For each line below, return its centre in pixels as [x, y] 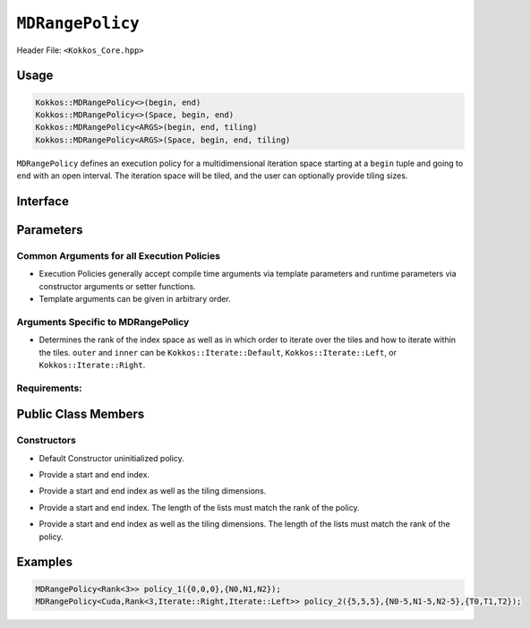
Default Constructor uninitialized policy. [112, 458]
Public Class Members [81, 414]
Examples [45, 562]
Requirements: [49, 388]
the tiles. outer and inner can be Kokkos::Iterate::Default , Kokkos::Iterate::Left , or [218, 352]
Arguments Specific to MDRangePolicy [103, 322]
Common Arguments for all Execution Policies [119, 255]
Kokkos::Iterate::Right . [92, 365]
